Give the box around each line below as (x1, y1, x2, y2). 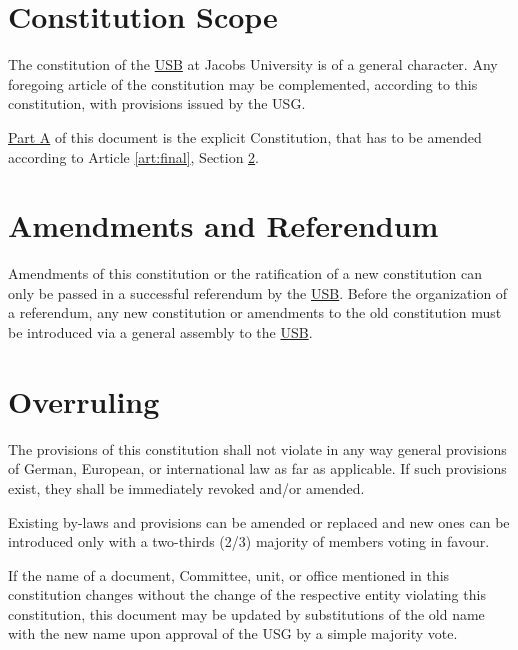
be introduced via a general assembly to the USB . (8, 322, 313, 342)
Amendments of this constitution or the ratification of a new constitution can (8, 263, 483, 284)
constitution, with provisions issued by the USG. (8, 93, 306, 114)
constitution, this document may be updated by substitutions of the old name (8, 603, 485, 624)
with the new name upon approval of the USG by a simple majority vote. (8, 623, 458, 644)
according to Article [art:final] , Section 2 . (8, 146, 260, 167)
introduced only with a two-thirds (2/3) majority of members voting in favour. (8, 531, 490, 552)
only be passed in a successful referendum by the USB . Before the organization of (8, 282, 508, 303)
